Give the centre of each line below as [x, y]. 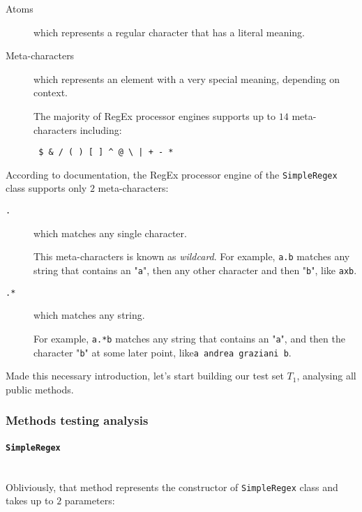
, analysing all [326, 376]
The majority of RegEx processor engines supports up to [155, 115]
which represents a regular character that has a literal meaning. [169, 32]
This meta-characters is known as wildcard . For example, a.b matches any [192, 256]
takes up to [30, 500]
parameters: [90, 500]
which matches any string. [89, 315]
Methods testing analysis [77, 420]
